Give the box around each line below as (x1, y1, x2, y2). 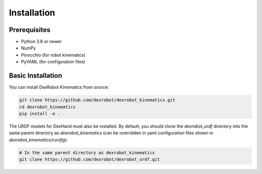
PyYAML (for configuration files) (21, 59, 85, 65)
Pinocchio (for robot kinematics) (21, 52, 86, 58)
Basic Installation (9, 72, 63, 80)
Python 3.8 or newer (21, 39, 62, 45)
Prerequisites (9, 26, 50, 34)
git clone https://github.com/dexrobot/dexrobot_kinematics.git (19, 97, 176, 103)
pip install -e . (19, 111, 61, 116)
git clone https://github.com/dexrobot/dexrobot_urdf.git (19, 157, 160, 162)
